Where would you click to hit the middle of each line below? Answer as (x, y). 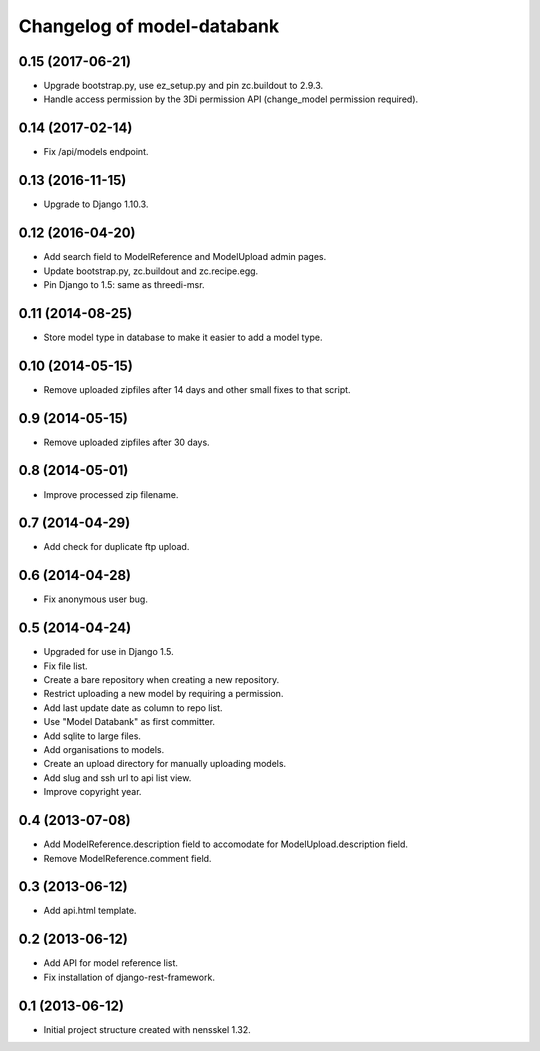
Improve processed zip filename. (111, 494)
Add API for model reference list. (111, 963)
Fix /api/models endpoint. (96, 152)
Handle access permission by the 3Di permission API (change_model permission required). (231, 99)
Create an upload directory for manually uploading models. (165, 764)
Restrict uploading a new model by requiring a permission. (163, 694)
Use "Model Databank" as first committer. (129, 722)
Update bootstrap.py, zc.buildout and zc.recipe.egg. (151, 271)
